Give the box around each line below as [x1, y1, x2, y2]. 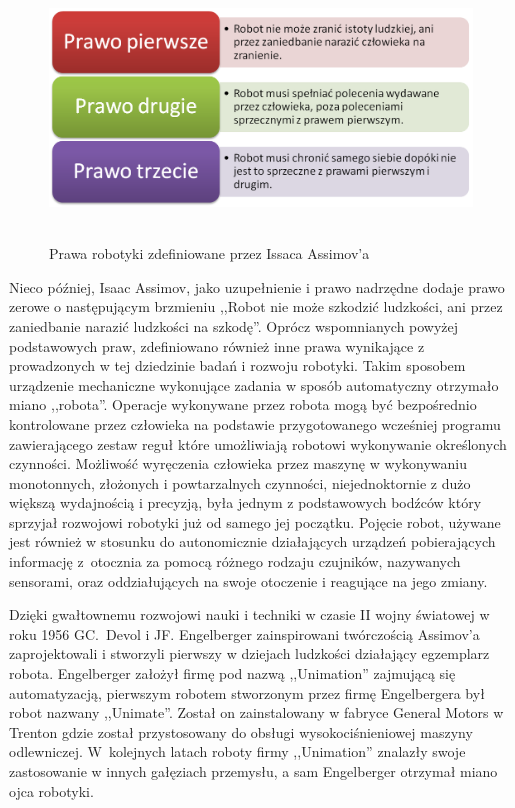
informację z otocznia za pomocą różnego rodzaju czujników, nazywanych [9, 551, 461, 572]
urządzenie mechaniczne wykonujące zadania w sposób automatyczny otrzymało [9, 374, 499, 395]
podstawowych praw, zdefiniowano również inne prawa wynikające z [9, 335, 425, 356]
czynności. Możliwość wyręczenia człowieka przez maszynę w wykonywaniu [9, 453, 467, 474]
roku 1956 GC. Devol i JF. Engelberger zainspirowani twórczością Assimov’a [9, 623, 480, 644]
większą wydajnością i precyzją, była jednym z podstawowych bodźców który [9, 492, 482, 513]
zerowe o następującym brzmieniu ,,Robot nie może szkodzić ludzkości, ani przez [9, 296, 503, 317]
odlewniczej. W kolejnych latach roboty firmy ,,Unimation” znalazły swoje [9, 741, 466, 762]
